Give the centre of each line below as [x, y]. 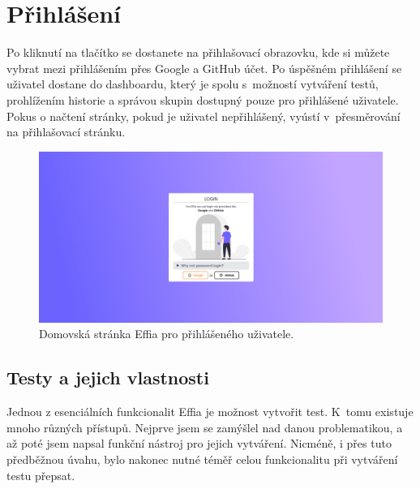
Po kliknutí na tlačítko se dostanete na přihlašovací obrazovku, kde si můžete [198, 52]
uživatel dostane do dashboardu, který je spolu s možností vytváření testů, [193, 84]
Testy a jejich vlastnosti [108, 377]
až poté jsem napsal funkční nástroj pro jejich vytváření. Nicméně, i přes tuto [199, 443]
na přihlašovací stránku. [66, 132]
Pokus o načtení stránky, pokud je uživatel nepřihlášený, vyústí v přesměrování [204, 116]
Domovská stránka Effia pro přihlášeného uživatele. [167, 334]
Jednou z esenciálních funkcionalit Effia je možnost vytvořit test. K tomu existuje [210, 412]
